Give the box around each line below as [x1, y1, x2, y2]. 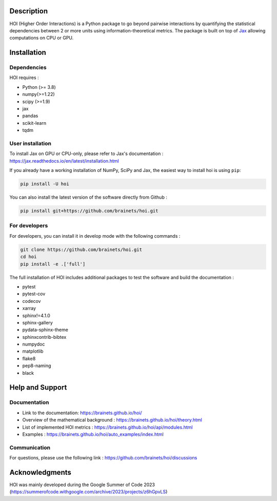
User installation [9, 140, 51, 147]
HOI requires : [9, 74, 39, 81]
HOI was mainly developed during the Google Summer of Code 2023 [9, 481, 155, 488]
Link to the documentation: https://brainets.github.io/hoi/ [22, 410, 142, 416]
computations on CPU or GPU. [9, 35, 74, 41]
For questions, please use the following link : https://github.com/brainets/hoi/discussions [9, 455, 197, 461]
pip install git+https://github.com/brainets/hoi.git [20, 208, 159, 214]
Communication [9, 444, 51, 451]
